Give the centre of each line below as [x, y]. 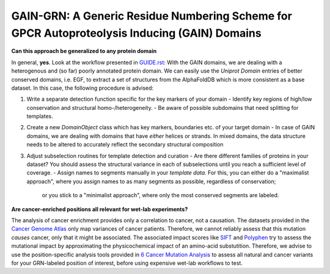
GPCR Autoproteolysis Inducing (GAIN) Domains [137, 33]
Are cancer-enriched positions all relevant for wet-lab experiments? [100, 209]
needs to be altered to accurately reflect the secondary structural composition [125, 145]
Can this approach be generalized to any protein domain [84, 51]
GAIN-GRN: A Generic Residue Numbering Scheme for [152, 16]
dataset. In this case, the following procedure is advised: [82, 88]
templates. [40, 117]
